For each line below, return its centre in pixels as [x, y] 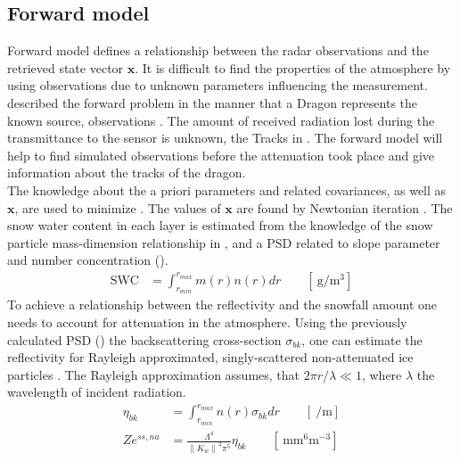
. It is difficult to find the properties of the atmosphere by [293, 67]
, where [382, 374]
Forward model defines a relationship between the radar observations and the [218, 50]
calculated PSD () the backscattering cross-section [144, 339]
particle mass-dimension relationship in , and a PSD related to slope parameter [224, 242]
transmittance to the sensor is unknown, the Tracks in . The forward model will [225, 138]
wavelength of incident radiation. [97, 392]
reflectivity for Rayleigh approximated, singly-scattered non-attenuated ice [210, 357]
